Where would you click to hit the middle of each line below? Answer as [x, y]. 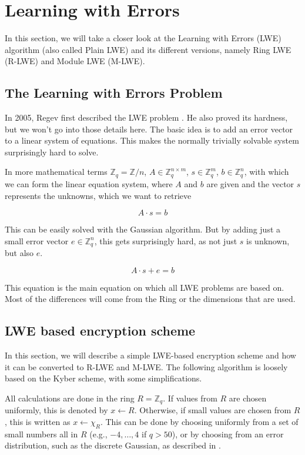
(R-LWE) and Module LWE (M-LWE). [75, 61]
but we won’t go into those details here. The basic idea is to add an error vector [149, 129]
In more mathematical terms [56, 172]
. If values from [190, 398]
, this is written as [38, 421]
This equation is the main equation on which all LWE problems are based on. [145, 287]
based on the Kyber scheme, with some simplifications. [103, 378]
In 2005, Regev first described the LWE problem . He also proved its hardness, [146, 117]
